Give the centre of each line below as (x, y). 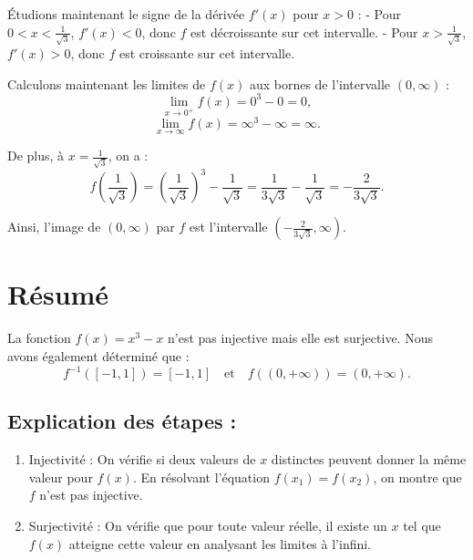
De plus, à (36, 156)
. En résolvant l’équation (201, 477)
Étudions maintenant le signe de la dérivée (126, 14)
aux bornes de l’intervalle (320, 83)
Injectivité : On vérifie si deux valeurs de (142, 459)
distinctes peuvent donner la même (369, 459)
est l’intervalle (228, 227)
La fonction (39, 338)
